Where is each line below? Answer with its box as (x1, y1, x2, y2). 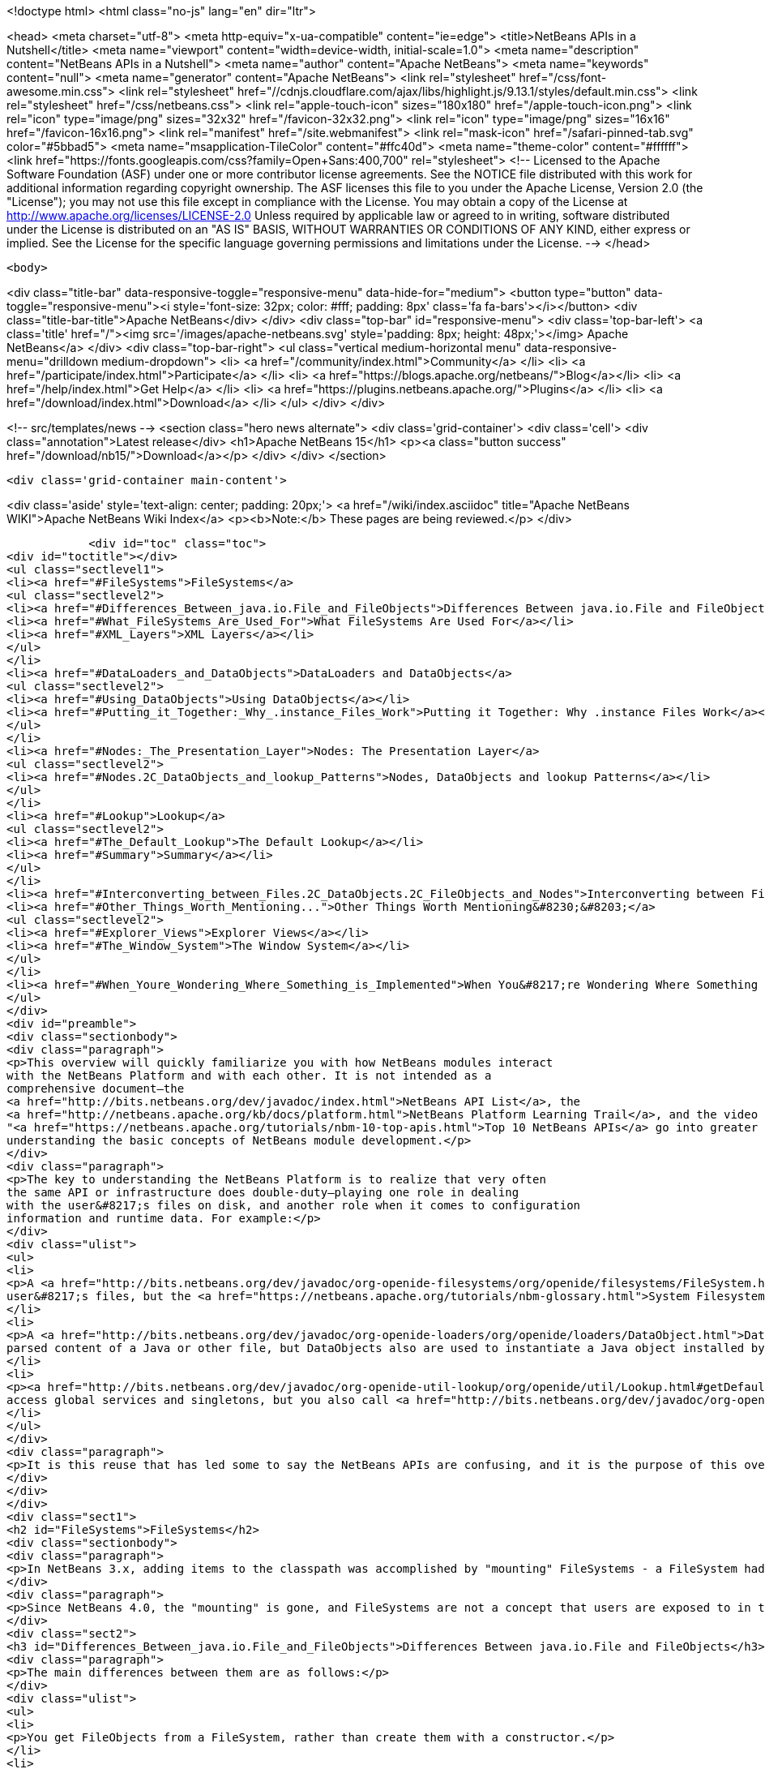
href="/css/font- (519, 71, 607, 84)
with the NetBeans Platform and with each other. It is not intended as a (6, 1069, 492, 1082)
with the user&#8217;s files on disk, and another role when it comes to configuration (6, 1199, 581, 1212)
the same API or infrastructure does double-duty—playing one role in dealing (6, 1186, 519, 1199)
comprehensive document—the (6, 1082, 185, 1095)
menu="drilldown (6, 354, 99, 368)
